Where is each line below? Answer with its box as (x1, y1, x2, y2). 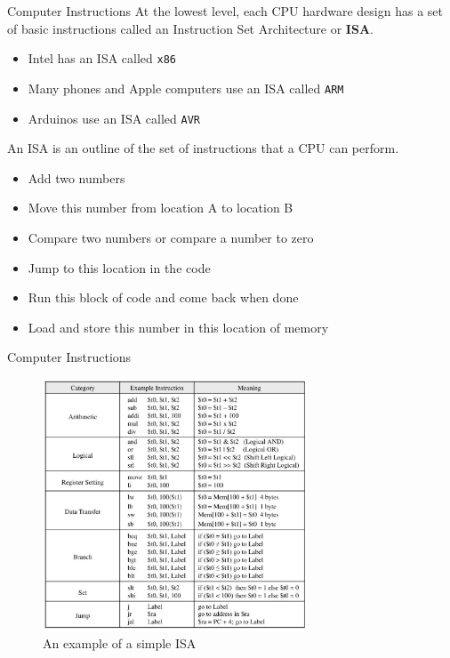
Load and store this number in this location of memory (28, 317, 329, 336)
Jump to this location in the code (28, 258, 211, 277)
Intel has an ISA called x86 (28, 49, 177, 68)
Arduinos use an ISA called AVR (28, 108, 200, 127)
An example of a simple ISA (43, 634, 197, 653)
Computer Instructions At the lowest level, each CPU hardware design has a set (7, 2, 443, 20)
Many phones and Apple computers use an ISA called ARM (28, 78, 344, 97)
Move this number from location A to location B (28, 198, 293, 217)
